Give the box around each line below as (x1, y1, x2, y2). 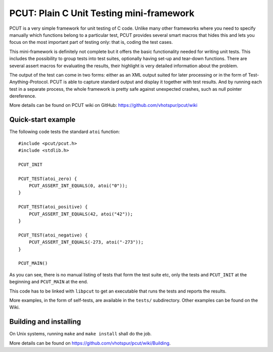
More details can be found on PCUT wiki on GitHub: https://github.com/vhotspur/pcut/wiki (9, 102, 198, 108)
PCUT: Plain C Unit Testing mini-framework (9, 8, 195, 19)
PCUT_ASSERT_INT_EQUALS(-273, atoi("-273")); (28, 240, 144, 245)
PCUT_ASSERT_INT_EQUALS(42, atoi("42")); (28, 211, 133, 217)
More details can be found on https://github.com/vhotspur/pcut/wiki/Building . (9, 340, 171, 346)
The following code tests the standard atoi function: (9, 129, 120, 135)
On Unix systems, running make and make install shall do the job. (9, 331, 152, 337)
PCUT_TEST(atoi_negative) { (18, 232, 88, 238)
